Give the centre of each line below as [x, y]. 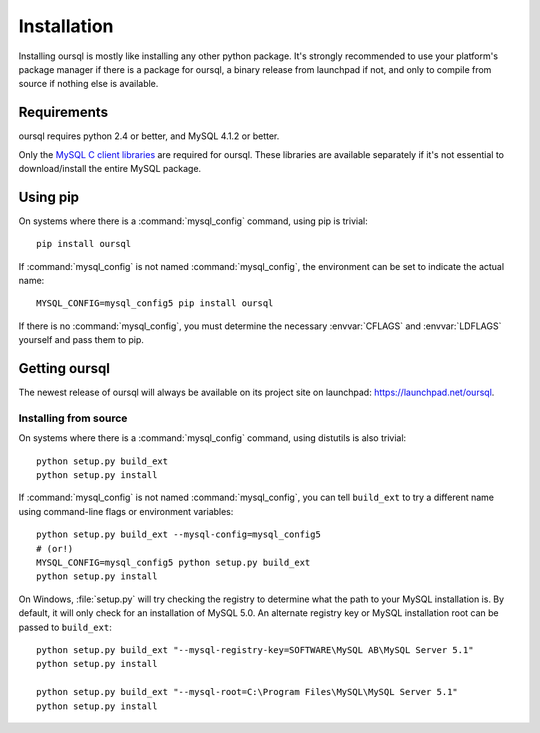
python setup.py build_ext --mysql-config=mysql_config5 [179, 534]
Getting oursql [64, 368]
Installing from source [73, 418]
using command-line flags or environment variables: [126, 511]
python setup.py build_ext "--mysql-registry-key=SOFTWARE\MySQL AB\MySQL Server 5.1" [255, 650]
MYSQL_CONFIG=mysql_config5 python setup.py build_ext [173, 563]
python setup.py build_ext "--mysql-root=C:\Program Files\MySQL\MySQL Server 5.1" [247, 692]
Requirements [63, 112]
